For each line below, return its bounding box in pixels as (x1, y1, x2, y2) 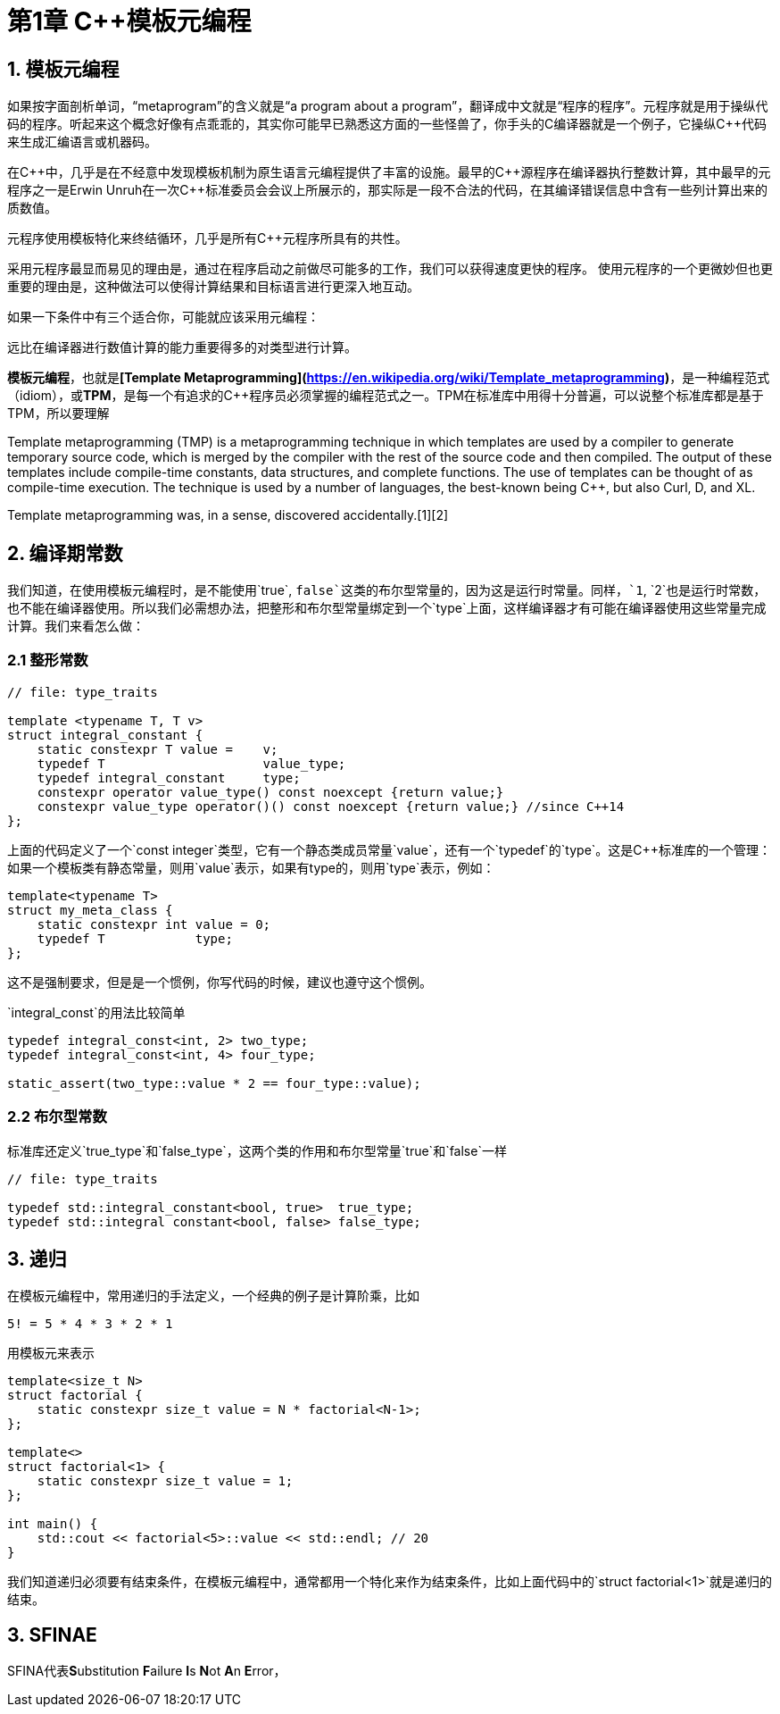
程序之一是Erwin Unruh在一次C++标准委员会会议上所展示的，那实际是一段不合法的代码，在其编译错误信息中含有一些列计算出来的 (7, 182, 768, 198)
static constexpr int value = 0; (37, 916, 271, 932)
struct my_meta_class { (7, 902, 173, 917)
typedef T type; (37, 931, 233, 946)
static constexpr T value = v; (37, 741, 278, 757)
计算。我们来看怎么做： (7, 618, 145, 634)
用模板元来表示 (7, 1345, 95, 1361)
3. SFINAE (7, 1623, 97, 1646)
